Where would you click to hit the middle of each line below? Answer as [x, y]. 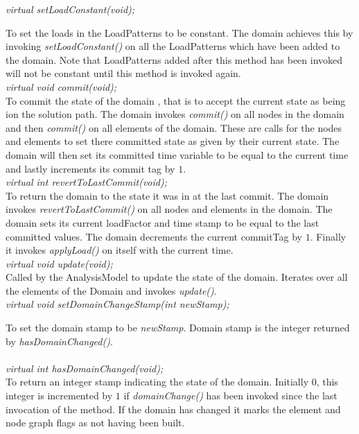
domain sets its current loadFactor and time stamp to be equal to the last [163, 222]
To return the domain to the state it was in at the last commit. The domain [167, 195]
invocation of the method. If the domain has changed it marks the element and [173, 409]
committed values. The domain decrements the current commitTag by [154, 236]
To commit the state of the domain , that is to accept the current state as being [176, 100]
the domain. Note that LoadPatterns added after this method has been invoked [174, 59]
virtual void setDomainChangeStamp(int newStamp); [117, 304]
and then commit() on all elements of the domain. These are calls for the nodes [174, 127]
